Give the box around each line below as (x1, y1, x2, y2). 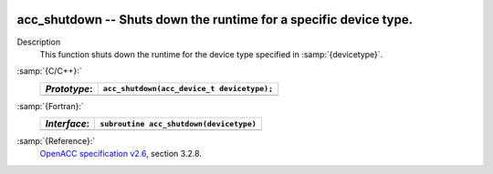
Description (16, 36, 61, 47)
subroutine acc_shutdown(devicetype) (100, 118, 257, 128)
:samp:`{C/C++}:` (16, 66, 82, 77)
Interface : (45, 118, 90, 130)
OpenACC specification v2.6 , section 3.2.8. (39, 148, 203, 159)
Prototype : (45, 82, 93, 95)
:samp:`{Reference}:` (16, 136, 96, 147)
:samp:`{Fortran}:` (16, 100, 84, 111)
